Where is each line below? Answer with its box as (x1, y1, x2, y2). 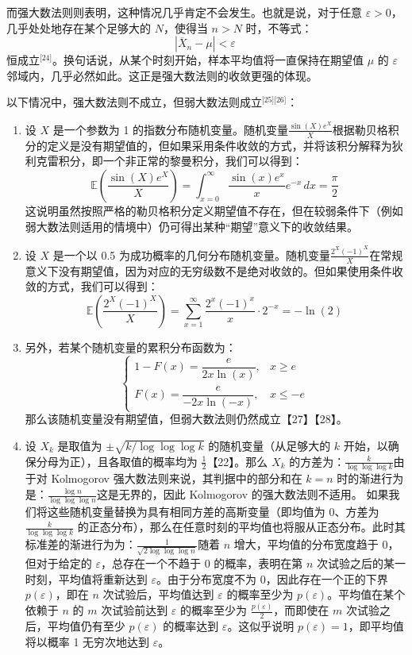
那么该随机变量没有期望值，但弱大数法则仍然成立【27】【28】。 (25, 410, 348, 427)
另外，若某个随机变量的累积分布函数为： (25, 338, 237, 355)
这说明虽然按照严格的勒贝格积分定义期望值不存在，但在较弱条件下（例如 (25, 202, 403, 218)
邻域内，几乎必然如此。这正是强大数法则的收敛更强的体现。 (6, 67, 318, 83)
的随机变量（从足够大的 (208, 437, 331, 453)
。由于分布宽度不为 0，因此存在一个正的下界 (156, 570, 388, 587)
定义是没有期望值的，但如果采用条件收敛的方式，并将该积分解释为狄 (47, 137, 403, 153)
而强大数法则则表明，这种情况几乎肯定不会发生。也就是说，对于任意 (6, 4, 362, 20)
